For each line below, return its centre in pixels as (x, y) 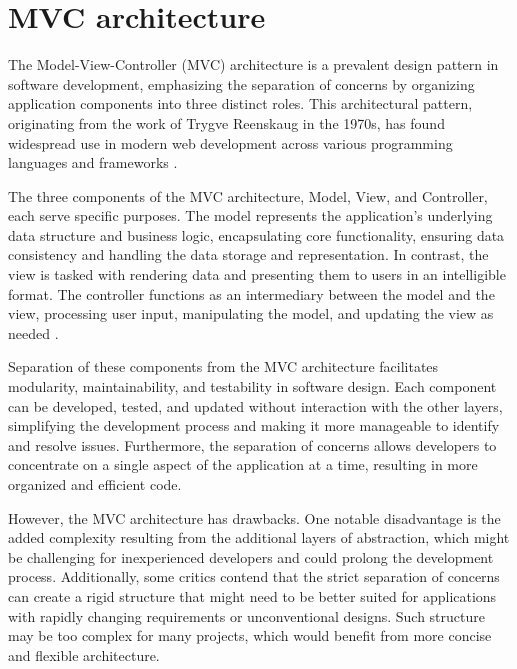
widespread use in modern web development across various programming (230, 142)
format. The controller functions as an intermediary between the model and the (251, 293)
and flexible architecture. (84, 654)
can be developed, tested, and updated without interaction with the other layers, (255, 405)
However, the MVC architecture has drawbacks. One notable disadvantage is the (254, 517)
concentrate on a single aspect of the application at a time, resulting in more (243, 464)
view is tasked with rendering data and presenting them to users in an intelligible (257, 274)
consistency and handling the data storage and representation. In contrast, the (248, 254)
